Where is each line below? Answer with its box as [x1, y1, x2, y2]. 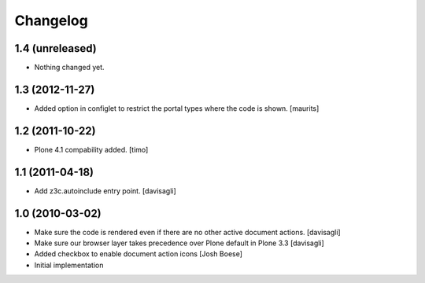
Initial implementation [34, 260, 104, 270]
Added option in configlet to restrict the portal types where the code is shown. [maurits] [34, 103, 320, 113]
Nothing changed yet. [34, 63, 105, 72]
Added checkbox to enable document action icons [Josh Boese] [34, 249, 243, 259]
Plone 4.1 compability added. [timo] [34, 145, 149, 154]
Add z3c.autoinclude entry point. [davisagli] [34, 186, 176, 196]
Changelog [14, 12, 88, 29]
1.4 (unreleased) [14, 42, 98, 55]
